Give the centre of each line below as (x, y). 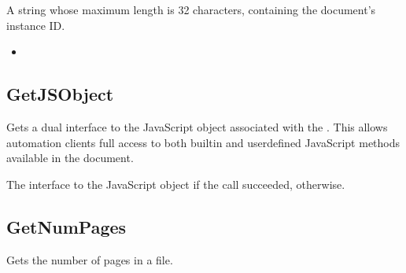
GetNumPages (66, 226)
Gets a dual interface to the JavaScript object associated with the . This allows (197, 126)
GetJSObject (60, 94)
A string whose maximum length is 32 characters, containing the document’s (191, 9)
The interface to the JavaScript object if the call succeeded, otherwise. (176, 184)
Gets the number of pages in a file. (90, 259)
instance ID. (36, 25)
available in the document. (70, 158)
